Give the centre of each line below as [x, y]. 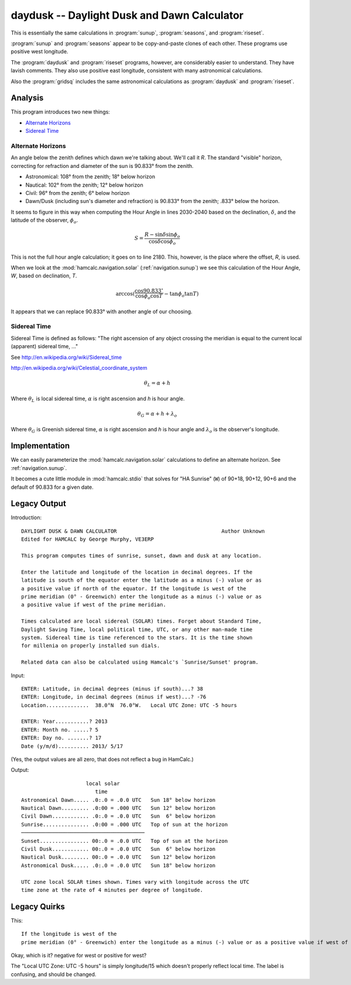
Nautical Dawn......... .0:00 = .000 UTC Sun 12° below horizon [118, 808]
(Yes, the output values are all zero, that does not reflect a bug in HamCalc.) [102, 759]
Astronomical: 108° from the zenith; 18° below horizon [90, 177]
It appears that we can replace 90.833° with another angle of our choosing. [101, 311]
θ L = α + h [157, 384]
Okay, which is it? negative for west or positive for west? [79, 955]
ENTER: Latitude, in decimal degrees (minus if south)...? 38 [112, 689]
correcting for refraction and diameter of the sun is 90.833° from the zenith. [102, 166]
